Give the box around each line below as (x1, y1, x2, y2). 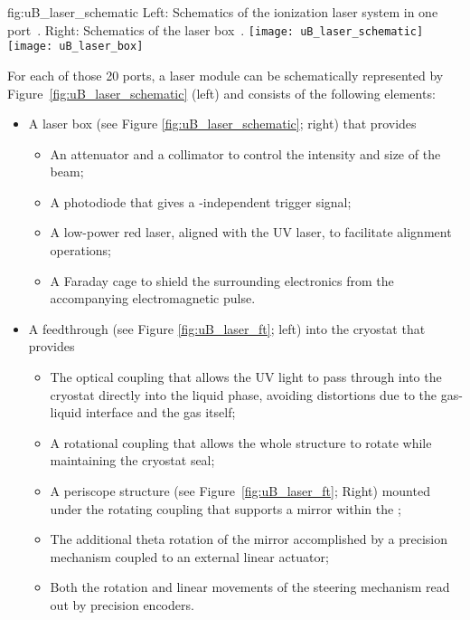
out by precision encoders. (50, 595, 194, 614)
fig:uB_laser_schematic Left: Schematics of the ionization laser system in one (7, 3, 438, 21)
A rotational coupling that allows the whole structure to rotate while (50, 433, 432, 452)
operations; (50, 241, 112, 260)
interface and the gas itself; (85, 403, 236, 422)
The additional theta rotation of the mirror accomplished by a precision (50, 529, 448, 548)
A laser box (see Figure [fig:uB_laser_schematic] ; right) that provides (28, 114, 417, 133)
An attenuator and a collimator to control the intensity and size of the (50, 144, 441, 163)
